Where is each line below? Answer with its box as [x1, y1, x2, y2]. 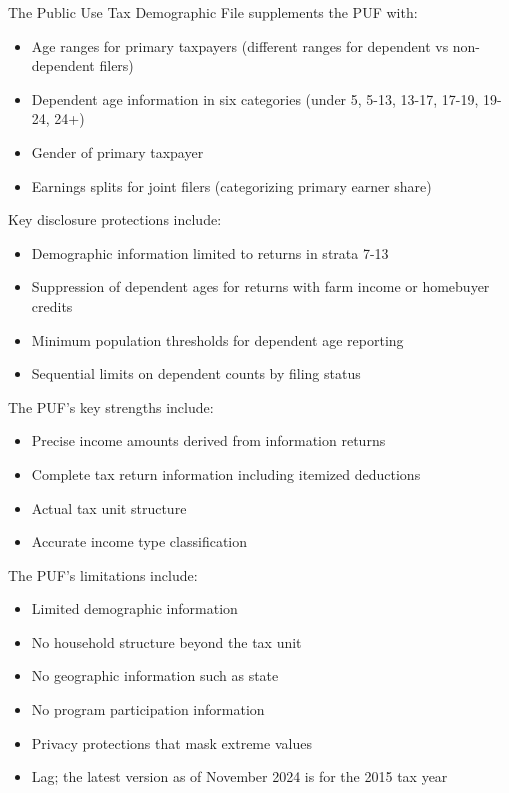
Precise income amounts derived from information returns [31, 430, 386, 451]
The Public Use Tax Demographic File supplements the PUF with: [8, 2, 418, 22]
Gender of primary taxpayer [31, 141, 204, 162]
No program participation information [31, 699, 265, 720]
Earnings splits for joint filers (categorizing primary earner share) [31, 175, 432, 196]
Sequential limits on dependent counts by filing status [31, 363, 361, 384]
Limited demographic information [31, 598, 238, 619]
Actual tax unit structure [31, 497, 187, 518]
